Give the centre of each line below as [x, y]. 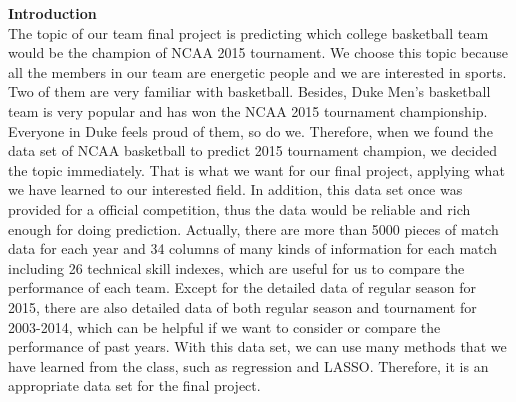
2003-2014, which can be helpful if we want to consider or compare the [224, 326]
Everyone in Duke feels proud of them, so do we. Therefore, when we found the [250, 130]
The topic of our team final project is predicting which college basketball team [248, 32]
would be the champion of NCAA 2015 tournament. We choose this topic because [258, 52]
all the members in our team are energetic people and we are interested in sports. [257, 71]
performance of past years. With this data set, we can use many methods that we [257, 346]
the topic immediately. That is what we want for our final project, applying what [256, 169]
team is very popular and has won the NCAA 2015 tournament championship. [248, 110]
